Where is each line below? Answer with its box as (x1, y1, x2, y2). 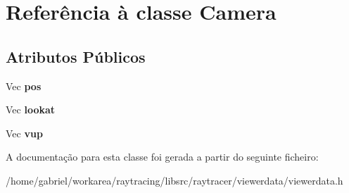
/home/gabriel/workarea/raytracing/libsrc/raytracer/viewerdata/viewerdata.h (6, 173, 343, 187)
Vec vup (6, 125, 43, 140)
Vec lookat (6, 102, 56, 117)
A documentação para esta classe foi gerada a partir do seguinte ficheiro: (6, 149, 319, 164)
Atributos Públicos (6, 45, 146, 67)
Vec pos (6, 78, 42, 93)
